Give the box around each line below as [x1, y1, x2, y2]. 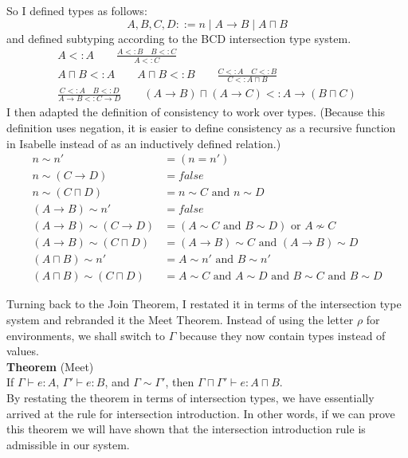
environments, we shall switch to [6, 327, 165, 343]
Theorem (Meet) [6, 358, 94, 374]
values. [6, 343, 39, 359]
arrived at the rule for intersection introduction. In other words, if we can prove [6, 405, 395, 421]
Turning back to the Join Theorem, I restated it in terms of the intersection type [6, 296, 402, 312]
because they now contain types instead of [178, 327, 386, 343]
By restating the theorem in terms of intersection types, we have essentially [6, 389, 375, 405]
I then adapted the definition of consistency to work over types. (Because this [6, 104, 386, 120]
